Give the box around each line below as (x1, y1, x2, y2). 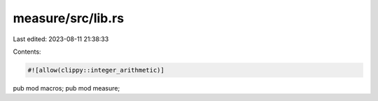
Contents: (13, 47, 41, 56)
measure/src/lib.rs (13, 10, 125, 26)
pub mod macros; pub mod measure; (13, 84, 120, 92)
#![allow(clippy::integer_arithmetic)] (27, 66, 164, 74)
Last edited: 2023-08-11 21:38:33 (13, 35, 109, 43)
